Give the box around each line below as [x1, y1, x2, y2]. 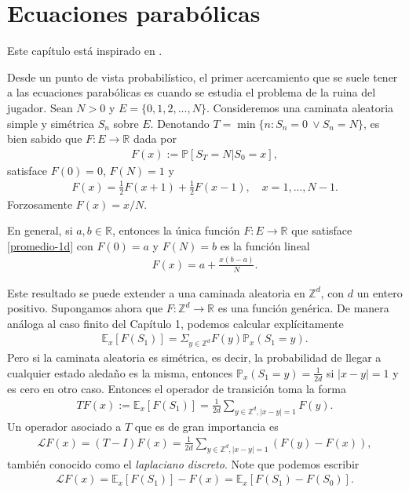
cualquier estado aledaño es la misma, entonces [7, 364, 233, 381]
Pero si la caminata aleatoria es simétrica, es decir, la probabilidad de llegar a [7, 349, 382, 366]
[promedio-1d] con [7, 237, 93, 253]
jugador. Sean [7, 99, 73, 115]
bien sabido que [7, 130, 82, 147]
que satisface [291, 222, 352, 239]
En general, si [7, 222, 73, 239]
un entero [356, 284, 403, 301]
